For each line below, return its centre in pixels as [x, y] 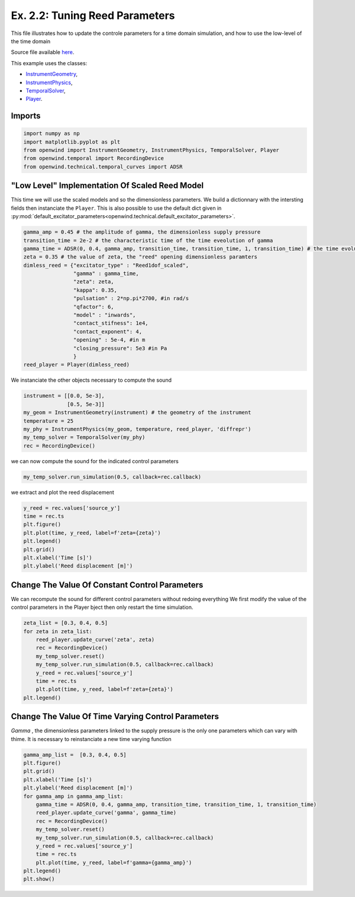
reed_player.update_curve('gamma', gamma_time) [106, 813]
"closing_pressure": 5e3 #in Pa [120, 348]
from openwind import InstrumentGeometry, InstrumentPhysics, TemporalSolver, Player [151, 150]
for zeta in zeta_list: [58, 631]
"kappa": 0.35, [95, 290]
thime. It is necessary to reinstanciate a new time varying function [91, 739]
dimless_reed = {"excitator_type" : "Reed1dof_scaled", [106, 265]
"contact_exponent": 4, [107, 331]
